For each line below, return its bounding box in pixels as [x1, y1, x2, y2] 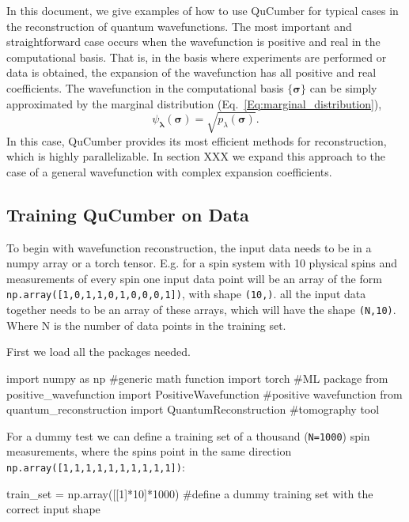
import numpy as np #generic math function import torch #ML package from [6, 369, 388, 386]
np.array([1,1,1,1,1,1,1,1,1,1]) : [6, 459, 185, 475]
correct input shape [6, 501, 100, 517]
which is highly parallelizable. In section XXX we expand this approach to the [6, 148, 386, 165]
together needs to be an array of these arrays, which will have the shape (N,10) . [6, 301, 396, 318]
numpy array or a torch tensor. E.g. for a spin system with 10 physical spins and [6, 255, 398, 271]
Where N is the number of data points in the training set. [6, 316, 286, 333]
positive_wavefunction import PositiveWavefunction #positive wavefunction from [6, 385, 403, 402]
